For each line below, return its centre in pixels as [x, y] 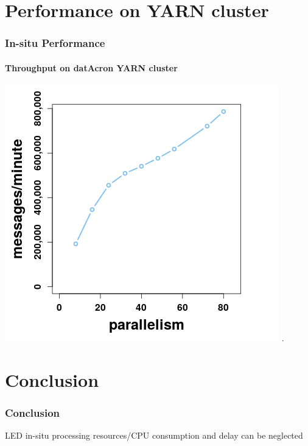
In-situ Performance [55, 43]
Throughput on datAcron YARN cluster [91, 67]
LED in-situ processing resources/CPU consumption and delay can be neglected [154, 435]
